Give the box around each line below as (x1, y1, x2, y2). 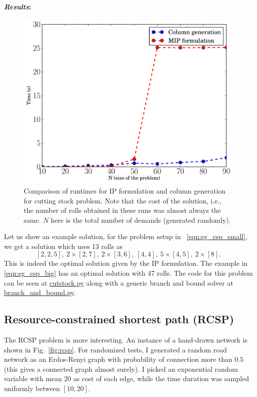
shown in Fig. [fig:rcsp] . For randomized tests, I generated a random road (4, 344, 227, 354)
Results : (4, 1, 31, 11)
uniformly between (4, 383, 60, 394)
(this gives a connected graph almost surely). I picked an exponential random (4, 363, 238, 374)
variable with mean (4, 373, 62, 384)
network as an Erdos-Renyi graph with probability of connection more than (4, 354, 232, 364)
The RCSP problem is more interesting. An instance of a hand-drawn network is (4, 335, 248, 345)
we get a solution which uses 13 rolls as (4, 241, 123, 251)
